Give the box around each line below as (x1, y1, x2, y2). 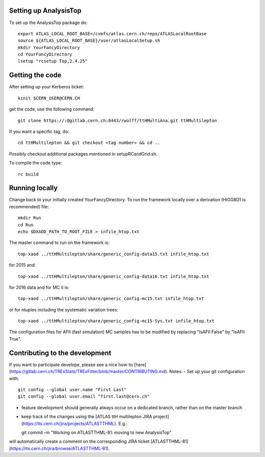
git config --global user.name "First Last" (18, 387, 127, 392)
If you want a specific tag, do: (9, 128, 70, 134)
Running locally (9, 184, 58, 192)
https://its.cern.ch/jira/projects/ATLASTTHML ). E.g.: (23, 420, 128, 427)
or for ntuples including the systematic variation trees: (9, 307, 119, 313)
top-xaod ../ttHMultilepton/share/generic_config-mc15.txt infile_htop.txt (18, 296, 204, 301)
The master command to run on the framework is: (9, 240, 110, 245)
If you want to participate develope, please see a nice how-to (9, 361, 133, 368)
